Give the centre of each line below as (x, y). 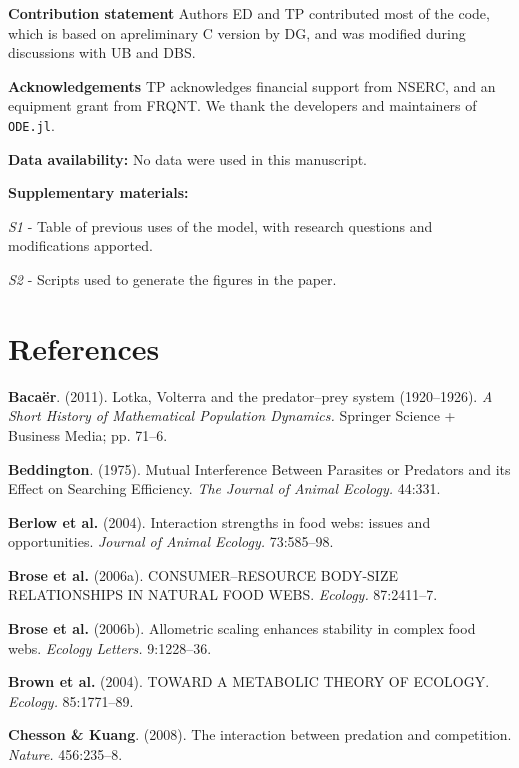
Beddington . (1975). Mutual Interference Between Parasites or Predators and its (259, 468)
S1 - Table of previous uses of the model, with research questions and (220, 225)
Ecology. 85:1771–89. (71, 700)
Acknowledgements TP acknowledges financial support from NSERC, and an (252, 85)
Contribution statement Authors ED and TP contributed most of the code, (249, 13)
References (84, 347)
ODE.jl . (31, 124)
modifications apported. (80, 245)
